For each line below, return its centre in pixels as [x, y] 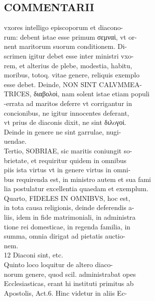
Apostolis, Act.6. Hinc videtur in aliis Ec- [66, 293]
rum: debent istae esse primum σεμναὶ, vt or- [70, 37]
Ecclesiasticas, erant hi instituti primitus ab [69, 283]
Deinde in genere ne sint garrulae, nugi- [62, 131]
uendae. [15, 141]
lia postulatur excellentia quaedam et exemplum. [76, 188]
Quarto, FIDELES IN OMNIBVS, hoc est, [67, 198]
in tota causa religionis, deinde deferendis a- [69, 207]
